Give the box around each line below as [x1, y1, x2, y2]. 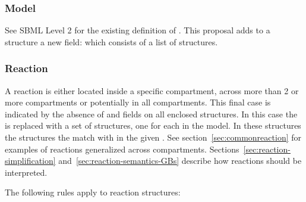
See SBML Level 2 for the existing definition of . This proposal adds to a [5, 24, 270, 36]
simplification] [5, 154, 56, 167]
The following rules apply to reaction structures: [5, 186, 181, 198]
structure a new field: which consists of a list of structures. [5, 35, 218, 48]
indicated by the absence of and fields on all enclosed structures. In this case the [5, 107, 298, 120]
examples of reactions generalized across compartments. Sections [5, 142, 239, 155]
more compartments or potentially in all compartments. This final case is [5, 96, 271, 108]
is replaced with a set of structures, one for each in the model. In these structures [5, 119, 301, 132]
